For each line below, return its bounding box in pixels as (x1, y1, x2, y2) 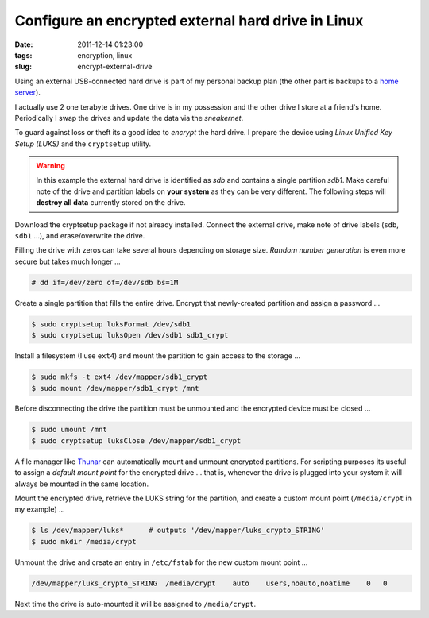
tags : (14, 50, 33, 60)
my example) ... (14, 504, 65, 514)
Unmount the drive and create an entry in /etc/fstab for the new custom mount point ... (14, 557, 308, 567)
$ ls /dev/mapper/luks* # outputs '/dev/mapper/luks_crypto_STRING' (31, 526, 325, 535)
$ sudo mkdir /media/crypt (31, 537, 137, 546)
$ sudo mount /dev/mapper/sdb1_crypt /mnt (31, 384, 199, 392)
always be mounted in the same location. (14, 479, 149, 489)
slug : (14, 62, 32, 71)
